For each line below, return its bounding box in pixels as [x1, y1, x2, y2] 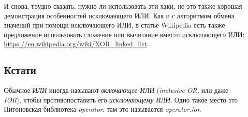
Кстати [4, 62, 36, 77]
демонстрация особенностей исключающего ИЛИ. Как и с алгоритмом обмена [4, 10, 234, 20]
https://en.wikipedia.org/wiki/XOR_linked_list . [4, 39, 149, 49]
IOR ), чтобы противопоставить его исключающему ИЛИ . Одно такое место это [4, 94, 238, 104]
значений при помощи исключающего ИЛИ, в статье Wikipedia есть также [4, 20, 225, 30]
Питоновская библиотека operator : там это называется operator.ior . [4, 104, 202, 114]
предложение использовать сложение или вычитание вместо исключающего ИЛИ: [4, 29, 245, 39]
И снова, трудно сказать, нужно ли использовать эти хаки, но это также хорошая [4, 1, 242, 11]
